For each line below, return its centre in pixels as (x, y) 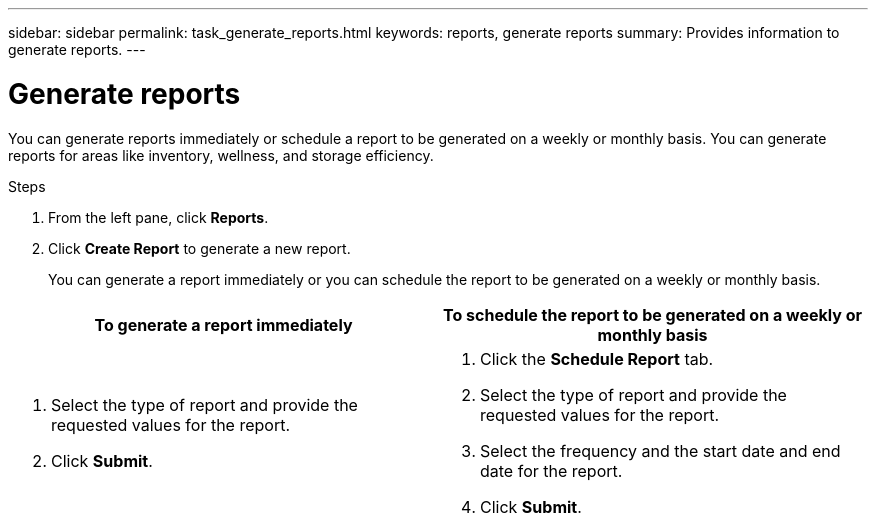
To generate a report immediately (223, 324)
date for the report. (551, 470)
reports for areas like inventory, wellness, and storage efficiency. (221, 155)
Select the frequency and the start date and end (660, 450)
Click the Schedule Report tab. (597, 358)
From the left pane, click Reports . (158, 217)
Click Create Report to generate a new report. (199, 248)
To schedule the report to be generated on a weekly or (652, 314)
